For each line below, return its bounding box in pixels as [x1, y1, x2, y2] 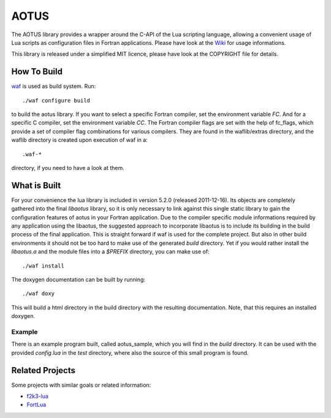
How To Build [11, 66, 63, 77]
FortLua [26, 401, 47, 408]
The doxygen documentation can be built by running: [11, 276, 145, 283]
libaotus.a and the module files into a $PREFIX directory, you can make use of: [11, 248, 210, 255]
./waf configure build [22, 97, 91, 104]
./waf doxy [22, 290, 55, 297]
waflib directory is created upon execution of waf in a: [11, 136, 148, 144]
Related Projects [11, 365, 76, 376]
